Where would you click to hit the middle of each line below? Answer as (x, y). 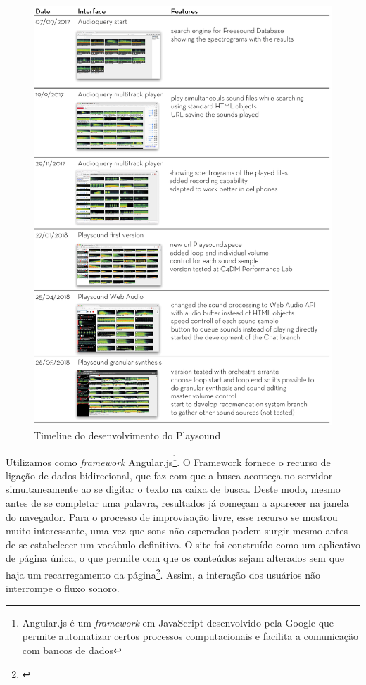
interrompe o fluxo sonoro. (63, 588)
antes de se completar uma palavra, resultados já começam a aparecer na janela (177, 503)
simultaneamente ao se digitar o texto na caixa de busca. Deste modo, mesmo (173, 489)
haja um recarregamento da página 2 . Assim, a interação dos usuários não (163, 573)
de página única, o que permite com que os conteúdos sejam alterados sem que (175, 558)
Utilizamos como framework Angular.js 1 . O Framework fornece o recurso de (168, 460)
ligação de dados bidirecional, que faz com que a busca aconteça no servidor (169, 475)
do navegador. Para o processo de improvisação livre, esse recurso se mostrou (172, 516)
